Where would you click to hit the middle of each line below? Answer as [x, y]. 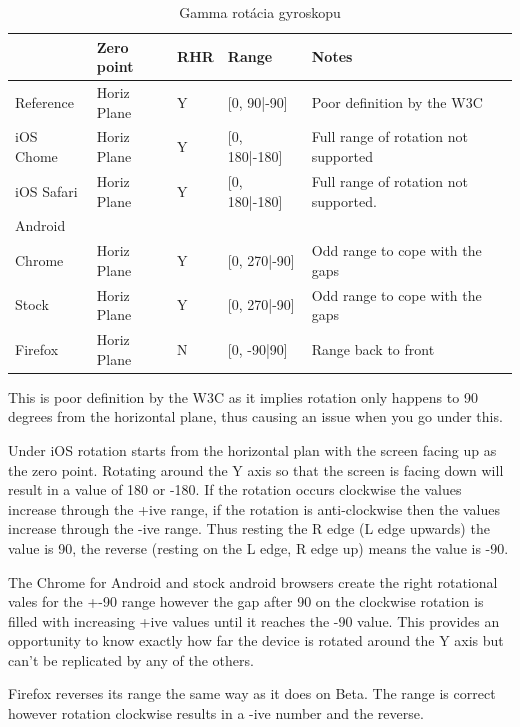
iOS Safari [46, 190]
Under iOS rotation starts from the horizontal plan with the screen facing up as [252, 449]
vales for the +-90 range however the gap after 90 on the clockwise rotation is [246, 601]
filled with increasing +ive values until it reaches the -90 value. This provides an [254, 620]
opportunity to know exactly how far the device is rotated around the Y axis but [256, 640]
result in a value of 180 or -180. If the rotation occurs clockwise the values [235, 489]
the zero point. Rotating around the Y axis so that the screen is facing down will [256, 469]
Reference [44, 101]
